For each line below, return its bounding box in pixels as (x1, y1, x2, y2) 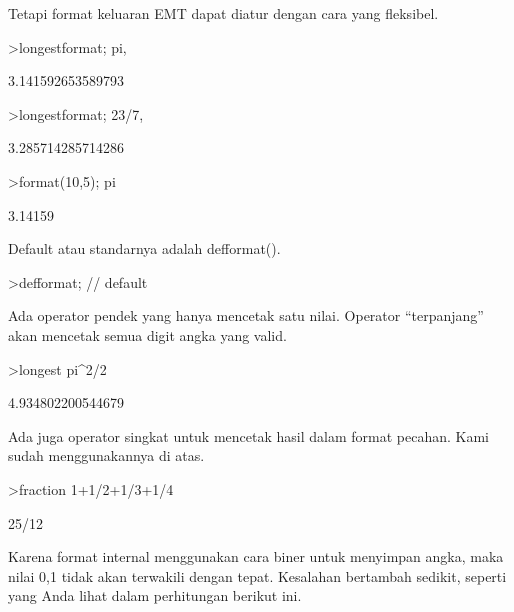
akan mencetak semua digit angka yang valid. (8, 324, 287, 345)
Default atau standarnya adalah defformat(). (8, 238, 281, 259)
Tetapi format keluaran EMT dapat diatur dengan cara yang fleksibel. (8, 3, 439, 23)
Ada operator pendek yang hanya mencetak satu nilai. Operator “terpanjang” (8, 305, 484, 326)
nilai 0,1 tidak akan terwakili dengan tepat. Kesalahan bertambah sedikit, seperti (8, 565, 507, 586)
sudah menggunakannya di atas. (8, 445, 205, 466)
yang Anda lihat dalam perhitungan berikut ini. (8, 585, 302, 606)
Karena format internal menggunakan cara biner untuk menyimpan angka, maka (8, 546, 504, 567)
